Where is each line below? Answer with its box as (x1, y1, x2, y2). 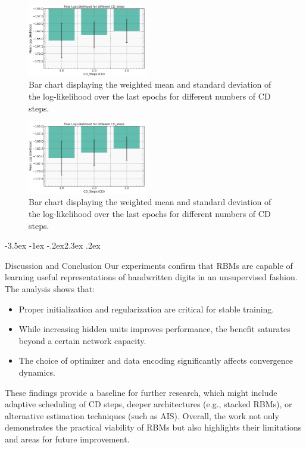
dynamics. (18, 366, 55, 378)
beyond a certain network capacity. (18, 334, 146, 346)
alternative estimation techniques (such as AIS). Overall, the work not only (5, 409, 279, 422)
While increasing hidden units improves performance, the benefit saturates (18, 323, 291, 335)
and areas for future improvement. (5, 432, 130, 445)
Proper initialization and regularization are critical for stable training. (18, 302, 274, 315)
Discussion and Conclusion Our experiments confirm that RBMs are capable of (5, 259, 293, 271)
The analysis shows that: (5, 283, 95, 295)
